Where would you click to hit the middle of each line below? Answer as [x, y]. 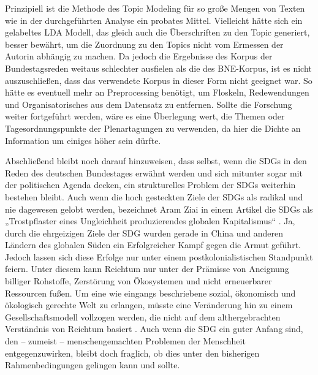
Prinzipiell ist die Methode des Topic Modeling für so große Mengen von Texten [155, 8]
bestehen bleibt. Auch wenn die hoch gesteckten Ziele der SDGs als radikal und [154, 196]
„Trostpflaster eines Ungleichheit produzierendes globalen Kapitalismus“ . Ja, [150, 221]
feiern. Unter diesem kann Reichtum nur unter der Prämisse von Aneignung [147, 269]
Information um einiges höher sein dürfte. [83, 140]
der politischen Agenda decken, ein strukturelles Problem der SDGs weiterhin [150, 185]
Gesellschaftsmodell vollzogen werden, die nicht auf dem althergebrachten [143, 316]
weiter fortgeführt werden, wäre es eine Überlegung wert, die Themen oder [145, 116]
